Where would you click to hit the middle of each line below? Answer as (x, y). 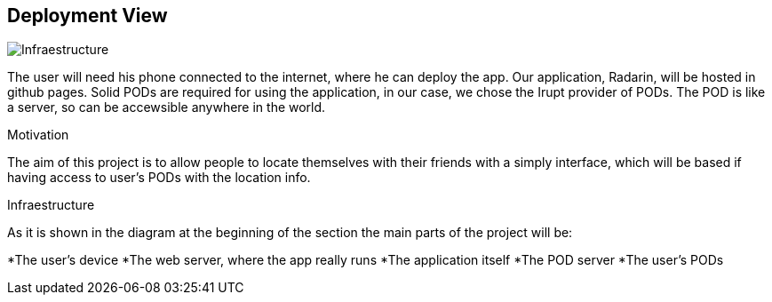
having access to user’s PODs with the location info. (159, 178)
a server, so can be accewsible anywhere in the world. (167, 107)
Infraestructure (51, 205)
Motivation (38, 135)
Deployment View (88, 16)
